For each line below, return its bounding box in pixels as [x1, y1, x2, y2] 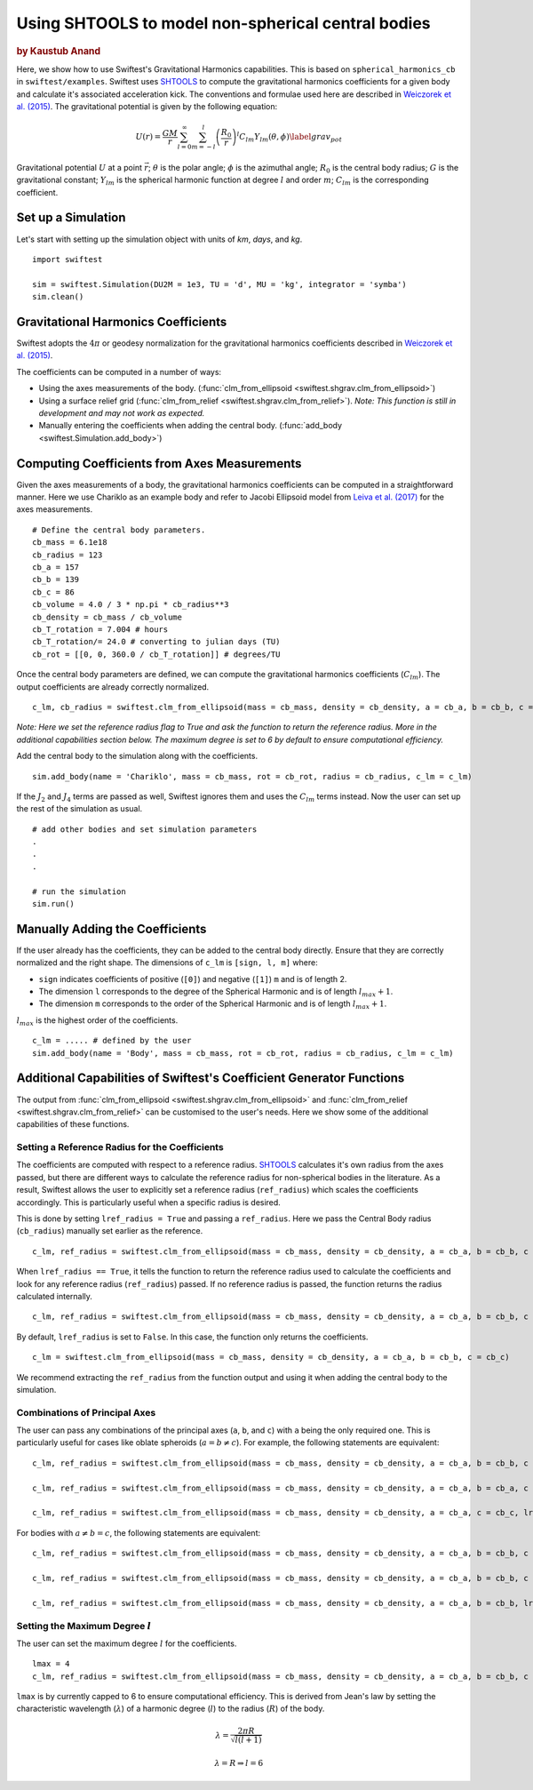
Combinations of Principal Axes [16, 1406, 156, 1418]
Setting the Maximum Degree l [16, 1619, 152, 1632]
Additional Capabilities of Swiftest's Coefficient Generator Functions [16, 1071, 405, 1086]
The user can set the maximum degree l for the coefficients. [16, 1638, 237, 1649]
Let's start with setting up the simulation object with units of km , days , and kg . [16, 234, 303, 244]
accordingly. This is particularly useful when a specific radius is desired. [16, 1196, 282, 1208]
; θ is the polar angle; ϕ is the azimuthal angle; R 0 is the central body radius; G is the [147, 162, 459, 175]
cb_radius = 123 [32, 549, 103, 560]
